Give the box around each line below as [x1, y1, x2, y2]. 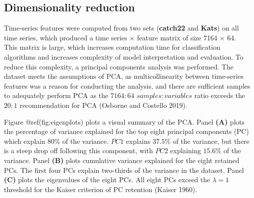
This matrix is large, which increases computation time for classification [4, 42, 221, 52]
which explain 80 [4, 135, 55, 146]
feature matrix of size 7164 [137, 32, 218, 42]
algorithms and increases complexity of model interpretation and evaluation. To [4, 51, 244, 62]
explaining [170, 145, 201, 156]
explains [126, 135, 150, 146]
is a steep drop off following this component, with [4, 145, 153, 156]
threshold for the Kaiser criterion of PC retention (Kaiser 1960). [4, 184, 198, 194]
